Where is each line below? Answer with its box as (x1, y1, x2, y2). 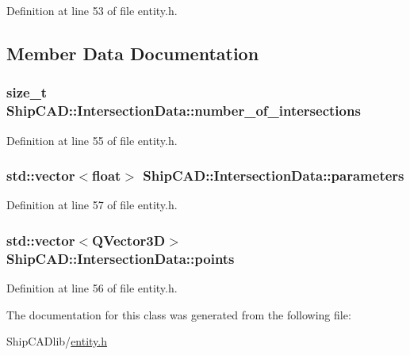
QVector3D (92, 230, 166, 250)
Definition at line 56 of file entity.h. (6, 280, 178, 296)
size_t (6, 82, 48, 102)
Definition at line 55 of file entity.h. (6, 132, 178, 148)
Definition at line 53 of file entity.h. (6, 2, 178, 18)
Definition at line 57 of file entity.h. (6, 197, 178, 213)
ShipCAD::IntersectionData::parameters (143, 166, 404, 185)
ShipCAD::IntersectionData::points (6, 248, 235, 268)
